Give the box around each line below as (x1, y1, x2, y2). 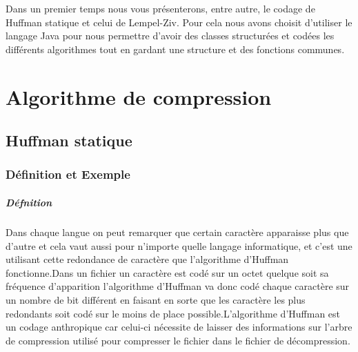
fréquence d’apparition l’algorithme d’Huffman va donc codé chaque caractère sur (6, 279, 350, 293)
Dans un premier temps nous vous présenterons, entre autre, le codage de (6, 1, 315, 15)
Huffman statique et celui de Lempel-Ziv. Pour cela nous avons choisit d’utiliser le (6, 14, 352, 29)
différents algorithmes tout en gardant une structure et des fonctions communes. (6, 41, 345, 56)
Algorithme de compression (6, 82, 272, 110)
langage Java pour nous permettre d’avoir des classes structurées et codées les (6, 28, 335, 43)
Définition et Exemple (6, 166, 130, 183)
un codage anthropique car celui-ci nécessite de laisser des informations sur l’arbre (6, 320, 352, 334)
